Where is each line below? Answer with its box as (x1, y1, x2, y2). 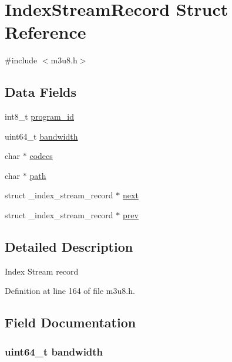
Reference (5, 20, 86, 44)
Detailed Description (5, 238, 133, 256)
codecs (29, 150, 53, 162)
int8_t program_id (5, 110, 74, 123)
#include (5, 54, 38, 66)
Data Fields (5, 83, 77, 101)
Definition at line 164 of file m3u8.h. (5, 285, 135, 297)
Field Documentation (5, 313, 136, 331)
